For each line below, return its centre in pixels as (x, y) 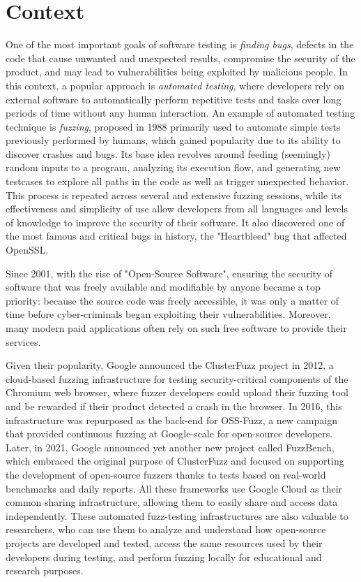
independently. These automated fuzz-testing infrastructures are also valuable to (177, 515)
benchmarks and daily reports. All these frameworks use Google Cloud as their (174, 488)
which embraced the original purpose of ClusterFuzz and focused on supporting (175, 461)
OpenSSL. (27, 250)
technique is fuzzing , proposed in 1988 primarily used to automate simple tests (173, 126)
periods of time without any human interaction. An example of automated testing (180, 113)
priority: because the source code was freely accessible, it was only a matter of (172, 300)
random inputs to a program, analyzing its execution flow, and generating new (173, 167)
